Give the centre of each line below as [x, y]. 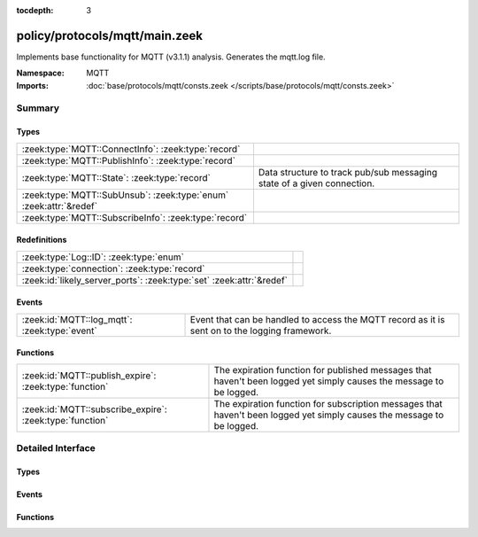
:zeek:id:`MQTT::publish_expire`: [89, 375]
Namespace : [41, 73]
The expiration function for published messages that [323, 370]
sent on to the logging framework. [261, 331]
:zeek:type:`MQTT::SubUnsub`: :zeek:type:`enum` [125, 195]
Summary [38, 108]
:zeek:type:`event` [59, 331]
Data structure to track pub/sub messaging [348, 172]
